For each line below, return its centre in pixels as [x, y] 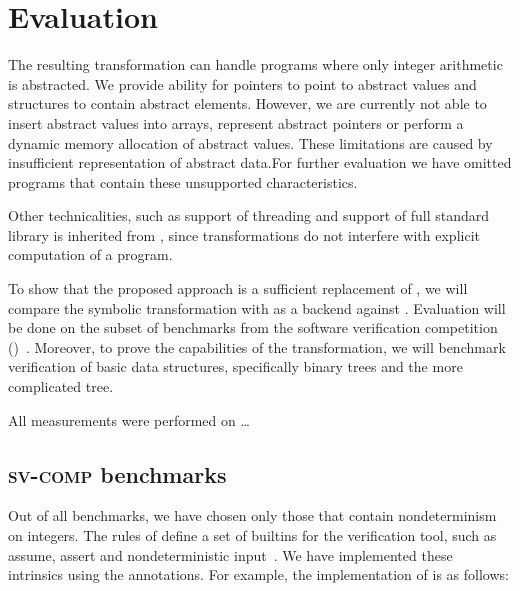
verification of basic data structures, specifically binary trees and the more [235, 366]
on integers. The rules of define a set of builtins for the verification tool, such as [252, 535]
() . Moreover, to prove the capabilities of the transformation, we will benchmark [257, 346]
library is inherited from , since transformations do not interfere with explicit [244, 234]
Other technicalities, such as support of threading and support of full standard [249, 215]
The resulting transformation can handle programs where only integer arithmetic [255, 64]
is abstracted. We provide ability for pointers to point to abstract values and [242, 83]
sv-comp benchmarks [117, 473]
